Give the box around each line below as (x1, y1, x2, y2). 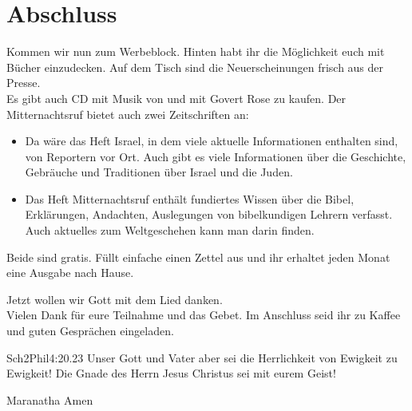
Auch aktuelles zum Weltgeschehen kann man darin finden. (25, 222, 315, 239)
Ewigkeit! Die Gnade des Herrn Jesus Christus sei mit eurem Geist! (6, 365, 336, 381)
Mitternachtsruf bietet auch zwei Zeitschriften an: (6, 105, 249, 122)
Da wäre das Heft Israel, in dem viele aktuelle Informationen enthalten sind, (25, 132, 398, 149)
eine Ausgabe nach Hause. (6, 264, 134, 281)
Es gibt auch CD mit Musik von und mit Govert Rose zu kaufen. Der (6, 89, 347, 106)
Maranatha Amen (6, 391, 93, 408)
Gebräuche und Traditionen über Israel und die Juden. (25, 164, 293, 180)
